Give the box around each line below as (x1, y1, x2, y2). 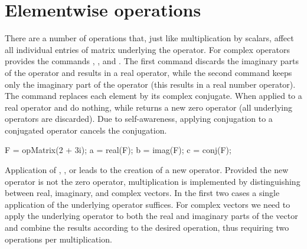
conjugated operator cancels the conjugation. (5, 124, 167, 136)
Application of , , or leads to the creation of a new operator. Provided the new (5, 164, 289, 176)
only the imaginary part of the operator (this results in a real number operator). (5, 78, 296, 90)
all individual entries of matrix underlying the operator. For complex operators (5, 43, 290, 55)
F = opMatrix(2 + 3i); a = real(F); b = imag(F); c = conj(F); (5, 144, 231, 156)
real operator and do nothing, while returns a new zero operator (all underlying (5, 101, 292, 113)
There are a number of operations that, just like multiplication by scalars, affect (5, 32, 294, 44)
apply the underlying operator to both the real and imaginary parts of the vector (5, 210, 298, 222)
